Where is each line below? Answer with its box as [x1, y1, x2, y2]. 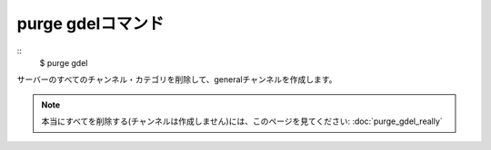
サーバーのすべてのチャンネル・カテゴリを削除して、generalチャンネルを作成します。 [16, 74, 337, 85]
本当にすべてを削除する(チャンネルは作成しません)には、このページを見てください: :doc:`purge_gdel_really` [41, 116, 443, 127]
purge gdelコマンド [16, 14, 165, 33]
